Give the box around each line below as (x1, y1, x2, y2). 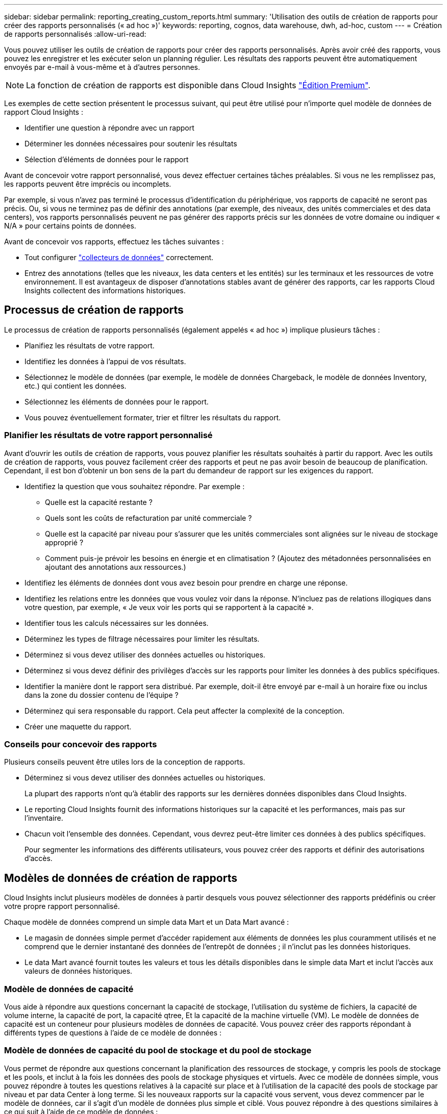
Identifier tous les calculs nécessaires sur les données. (24, 618, 209, 627)
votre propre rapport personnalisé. (4, 902, 120, 911)
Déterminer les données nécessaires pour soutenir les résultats (24, 139, 237, 148)
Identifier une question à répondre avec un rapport (24, 123, 194, 132)
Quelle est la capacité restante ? (45, 497, 153, 507)
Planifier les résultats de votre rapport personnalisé (4, 430, 213, 441)
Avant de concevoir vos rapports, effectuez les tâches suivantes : (4, 237, 224, 246)
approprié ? (45, 538, 84, 547)
